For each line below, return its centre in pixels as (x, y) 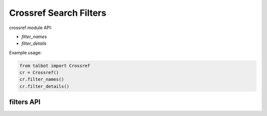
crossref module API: (30, 28)
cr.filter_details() (44, 86)
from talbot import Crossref (55, 66)
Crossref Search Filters (58, 13)
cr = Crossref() (39, 73)
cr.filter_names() (42, 79)
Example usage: (25, 52)
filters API (25, 102)
